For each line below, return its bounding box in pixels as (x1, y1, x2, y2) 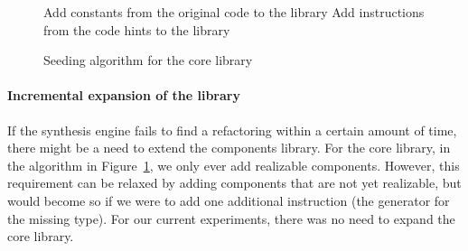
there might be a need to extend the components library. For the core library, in (7, 138, 451, 157)
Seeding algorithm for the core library (43, 51, 253, 70)
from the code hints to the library (43, 20, 230, 39)
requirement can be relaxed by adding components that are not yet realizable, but (7, 173, 462, 192)
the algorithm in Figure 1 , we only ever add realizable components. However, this (7, 155, 460, 174)
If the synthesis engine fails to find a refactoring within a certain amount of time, (7, 120, 457, 139)
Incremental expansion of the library (7, 86, 240, 105)
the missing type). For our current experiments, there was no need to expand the (7, 209, 455, 228)
